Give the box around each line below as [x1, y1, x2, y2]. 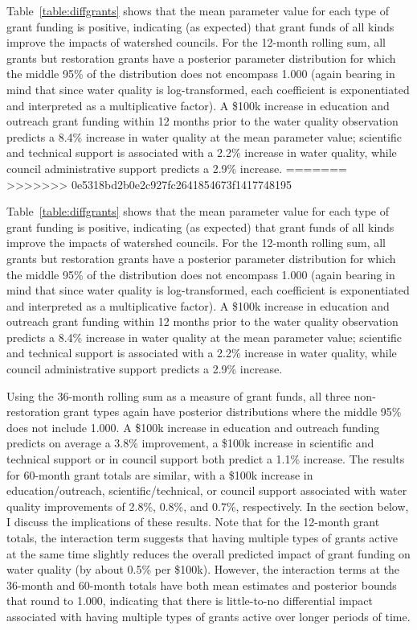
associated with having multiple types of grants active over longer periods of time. [6, 607, 411, 624]
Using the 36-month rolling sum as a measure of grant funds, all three [6, 387, 350, 404]
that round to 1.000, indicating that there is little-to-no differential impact [6, 592, 374, 609]
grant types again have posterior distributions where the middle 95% [63, 403, 402, 420]
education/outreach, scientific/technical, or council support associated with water [6, 482, 407, 499]
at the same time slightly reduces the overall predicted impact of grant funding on [6, 545, 411, 562]
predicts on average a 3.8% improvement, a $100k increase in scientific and [6, 434, 374, 451]
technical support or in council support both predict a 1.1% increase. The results [6, 451, 405, 467]
